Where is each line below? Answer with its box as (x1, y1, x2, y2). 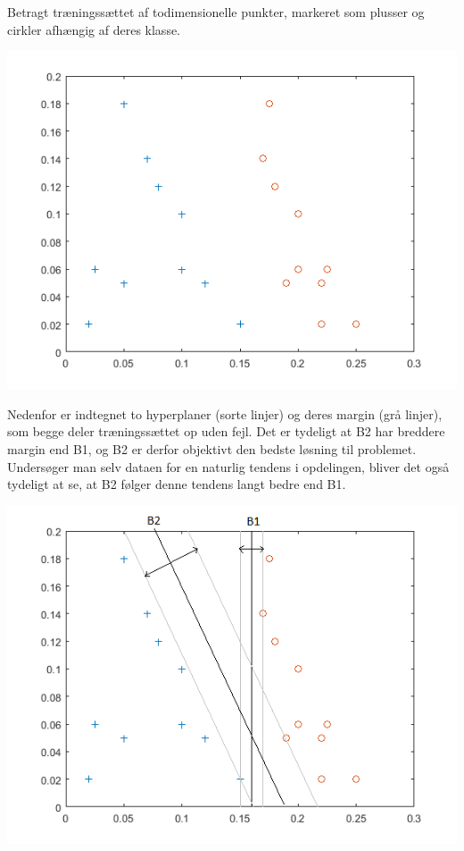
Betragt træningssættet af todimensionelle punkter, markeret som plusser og (7, 3, 425, 21)
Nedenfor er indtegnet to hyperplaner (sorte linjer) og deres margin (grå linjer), (7, 404, 443, 423)
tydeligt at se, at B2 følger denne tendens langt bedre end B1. (7, 475, 346, 493)
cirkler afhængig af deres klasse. (7, 20, 181, 38)
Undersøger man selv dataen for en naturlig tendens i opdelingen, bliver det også (7, 457, 450, 476)
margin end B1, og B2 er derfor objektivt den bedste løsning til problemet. (7, 439, 417, 458)
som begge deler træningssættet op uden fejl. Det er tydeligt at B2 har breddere (7, 422, 445, 441)
